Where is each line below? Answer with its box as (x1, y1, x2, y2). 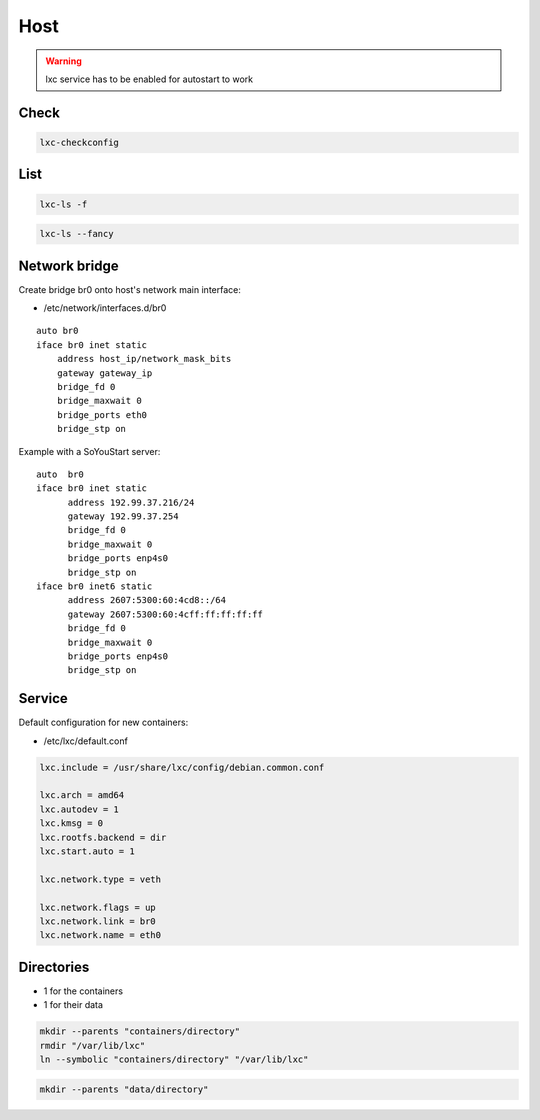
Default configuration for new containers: (18, 716, 189, 729)
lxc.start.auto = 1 (39, 846, 135, 857)
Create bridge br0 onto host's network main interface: (18, 283, 242, 295)
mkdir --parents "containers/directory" (39, 1026, 240, 1037)
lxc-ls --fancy (39, 228, 114, 240)
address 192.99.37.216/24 (67, 496, 195, 508)
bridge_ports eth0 (56, 409, 148, 420)
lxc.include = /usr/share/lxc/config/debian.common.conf (39, 761, 325, 773)
